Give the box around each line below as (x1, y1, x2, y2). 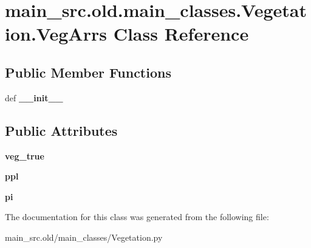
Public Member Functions (5, 62, 171, 81)
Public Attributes (5, 121, 118, 139)
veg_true (5, 149, 44, 162)
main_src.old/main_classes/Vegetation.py (5, 230, 163, 243)
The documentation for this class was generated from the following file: (5, 210, 269, 223)
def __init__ (5, 91, 63, 104)
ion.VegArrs (5, 21, 107, 46)
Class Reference (113, 21, 249, 46)
